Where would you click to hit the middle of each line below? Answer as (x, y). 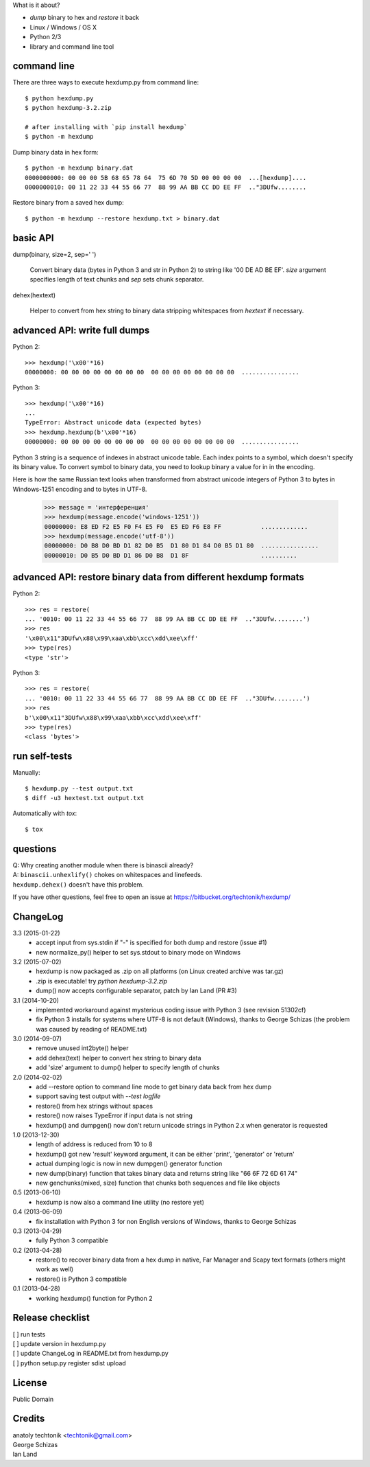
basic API (33, 238)
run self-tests (42, 757)
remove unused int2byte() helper (82, 1048)
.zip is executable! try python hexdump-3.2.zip (102, 981)
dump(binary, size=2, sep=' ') (54, 254)
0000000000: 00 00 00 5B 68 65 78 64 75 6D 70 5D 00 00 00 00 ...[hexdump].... (166, 178)
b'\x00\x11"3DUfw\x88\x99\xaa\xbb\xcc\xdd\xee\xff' (113, 717)
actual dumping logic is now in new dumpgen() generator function (129, 1163)
